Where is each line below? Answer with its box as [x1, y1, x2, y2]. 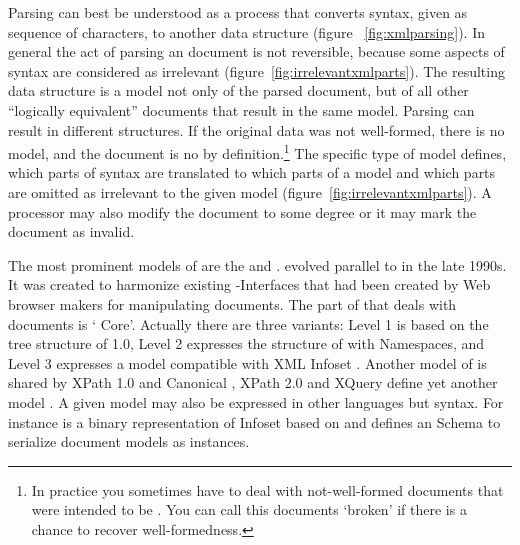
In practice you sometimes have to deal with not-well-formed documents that [31, 479, 504, 500]
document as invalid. [8, 221, 135, 242]
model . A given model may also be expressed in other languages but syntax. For [8, 391, 504, 412]
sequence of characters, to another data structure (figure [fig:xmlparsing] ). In [8, 21, 486, 42]
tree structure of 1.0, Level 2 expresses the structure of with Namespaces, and [8, 333, 485, 354]
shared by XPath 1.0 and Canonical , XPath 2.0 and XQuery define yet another [8, 372, 498, 393]
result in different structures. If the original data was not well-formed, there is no [8, 119, 505, 140]
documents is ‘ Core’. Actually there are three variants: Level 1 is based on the [8, 313, 489, 334]
